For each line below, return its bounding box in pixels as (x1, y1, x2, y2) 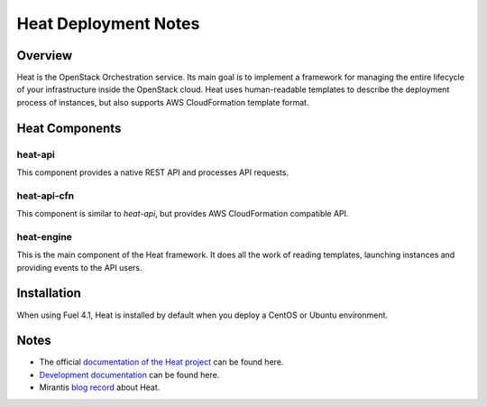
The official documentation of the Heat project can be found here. (39, 356, 284, 367)
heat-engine (16, 230, 72, 243)
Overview (16, 48, 73, 63)
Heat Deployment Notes (16, 14, 200, 33)
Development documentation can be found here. (39, 369, 220, 380)
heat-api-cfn (16, 190, 75, 202)
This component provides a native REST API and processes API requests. (16, 167, 289, 178)
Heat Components (16, 120, 122, 135)
